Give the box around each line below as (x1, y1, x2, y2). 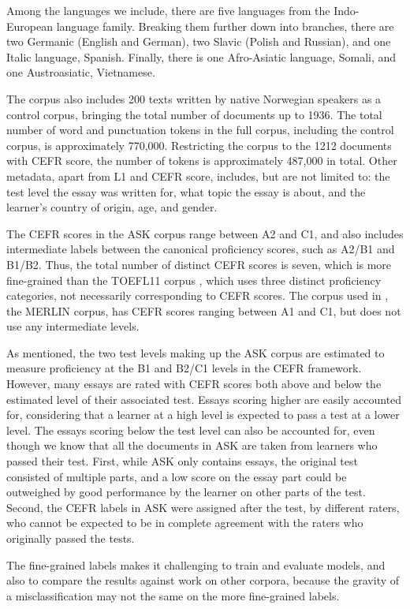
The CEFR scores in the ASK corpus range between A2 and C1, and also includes (6, 225, 404, 241)
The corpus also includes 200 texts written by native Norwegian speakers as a (6, 90, 382, 106)
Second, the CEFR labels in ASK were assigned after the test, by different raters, (6, 499, 400, 515)
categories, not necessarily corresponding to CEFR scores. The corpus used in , (6, 287, 389, 304)
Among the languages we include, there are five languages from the (6, 2, 330, 18)
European (6, 17, 53, 34)
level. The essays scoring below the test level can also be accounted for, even (6, 421, 375, 438)
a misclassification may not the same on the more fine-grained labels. (6, 587, 340, 603)
